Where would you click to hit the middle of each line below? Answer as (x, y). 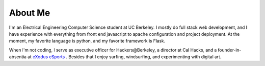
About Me (29, 13)
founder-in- (229, 50)
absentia (18, 57)
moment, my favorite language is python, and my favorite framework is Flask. (87, 41)
